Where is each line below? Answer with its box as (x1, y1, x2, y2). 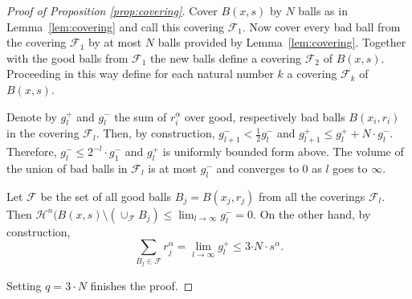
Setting (6, 277, 42, 294)
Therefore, (6, 143, 57, 160)
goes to (332, 159, 368, 176)
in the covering (6, 125, 80, 141)
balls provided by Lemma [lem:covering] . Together (157, 34, 406, 51)
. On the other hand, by (253, 205, 371, 222)
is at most (148, 159, 198, 176)
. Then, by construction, (96, 125, 215, 141)
